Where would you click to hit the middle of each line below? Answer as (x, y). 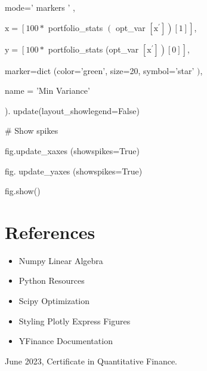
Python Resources (52, 280)
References (50, 232)
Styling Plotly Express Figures (75, 321)
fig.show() (23, 191)
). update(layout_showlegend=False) (72, 110)
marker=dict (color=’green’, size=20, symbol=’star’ (100, 70)
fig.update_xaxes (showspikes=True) (72, 150)
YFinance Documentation (66, 341)
